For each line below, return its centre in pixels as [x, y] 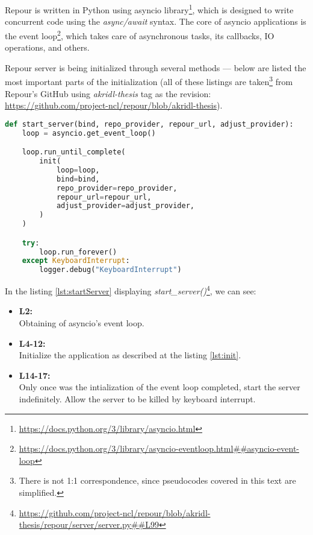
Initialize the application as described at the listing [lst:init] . [130, 355]
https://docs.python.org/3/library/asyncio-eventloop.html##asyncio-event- [159, 448]
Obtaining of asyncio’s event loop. [82, 323]
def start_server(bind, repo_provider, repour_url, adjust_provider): [149, 124]
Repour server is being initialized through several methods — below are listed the [156, 67]
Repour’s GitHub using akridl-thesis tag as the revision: [108, 93]
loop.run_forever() [78, 252]
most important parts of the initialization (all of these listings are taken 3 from [149, 81]
